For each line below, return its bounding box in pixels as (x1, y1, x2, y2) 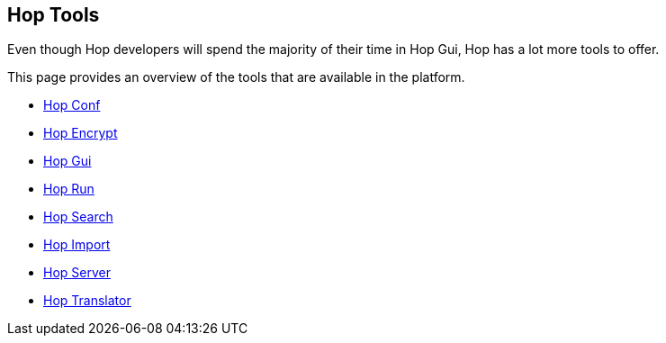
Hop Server (43, 265, 111, 281)
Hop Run (43, 181, 94, 197)
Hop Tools (7, 4, 100, 26)
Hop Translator (43, 293, 131, 309)
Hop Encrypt (43, 125, 118, 141)
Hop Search (43, 209, 113, 225)
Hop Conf (43, 97, 101, 113)
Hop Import (43, 237, 111, 253)
